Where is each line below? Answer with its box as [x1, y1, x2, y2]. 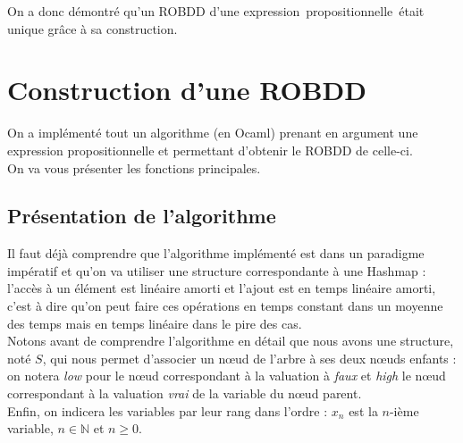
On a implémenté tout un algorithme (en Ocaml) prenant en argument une [7, 123, 418, 142]
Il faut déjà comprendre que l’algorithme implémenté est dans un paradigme [7, 244, 425, 263]
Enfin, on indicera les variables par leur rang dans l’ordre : [7, 401, 328, 420]
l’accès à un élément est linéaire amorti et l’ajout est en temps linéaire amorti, [7, 279, 436, 297]
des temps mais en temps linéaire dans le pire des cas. [7, 313, 302, 332]
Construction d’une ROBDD [7, 71, 366, 108]
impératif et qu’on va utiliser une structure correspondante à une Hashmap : [7, 261, 426, 280]
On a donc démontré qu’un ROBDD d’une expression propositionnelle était [7, 2, 425, 20]
